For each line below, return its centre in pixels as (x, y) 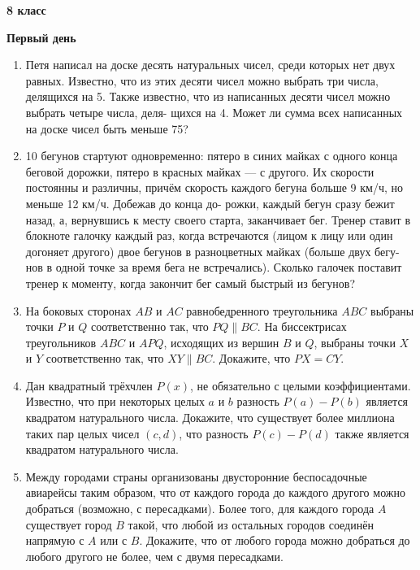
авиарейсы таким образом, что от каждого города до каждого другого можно (215, 492)
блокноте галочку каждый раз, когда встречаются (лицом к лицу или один (209, 235)
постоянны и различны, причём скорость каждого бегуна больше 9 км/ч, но (214, 187)
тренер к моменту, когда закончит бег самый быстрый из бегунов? (191, 283)
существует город (69, 524)
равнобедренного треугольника (262, 310)
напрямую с (55, 540)
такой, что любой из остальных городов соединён (251, 524)
